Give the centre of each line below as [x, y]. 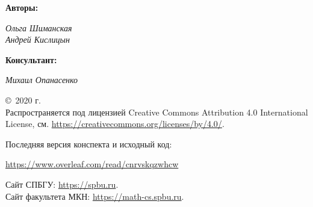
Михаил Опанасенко [42, 80]
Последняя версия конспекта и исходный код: [89, 144]
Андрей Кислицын [38, 39]
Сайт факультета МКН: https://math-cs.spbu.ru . [95, 196]
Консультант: [31, 59]
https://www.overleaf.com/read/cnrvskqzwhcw [92, 164]
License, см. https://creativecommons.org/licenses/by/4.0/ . [115, 124]
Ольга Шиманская [39, 27]
